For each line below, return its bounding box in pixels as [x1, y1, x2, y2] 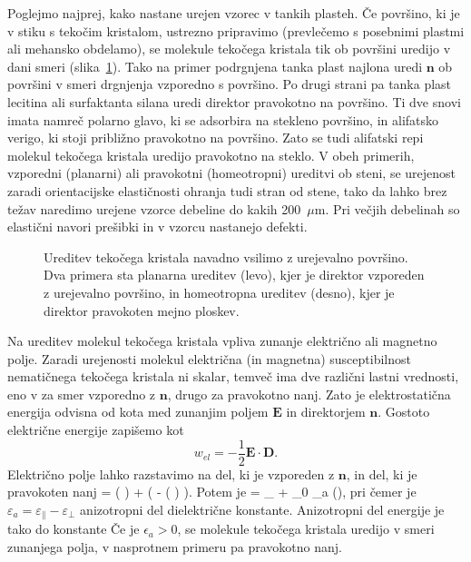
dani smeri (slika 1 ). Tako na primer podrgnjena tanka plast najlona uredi [7, 56, 423, 75]
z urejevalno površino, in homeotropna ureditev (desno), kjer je [44, 282, 395, 301]
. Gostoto [378, 402, 430, 421]
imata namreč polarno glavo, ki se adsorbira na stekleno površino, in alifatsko [7, 110, 439, 129]
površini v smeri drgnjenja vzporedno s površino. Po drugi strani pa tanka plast [7, 74, 452, 94]
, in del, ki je [346, 464, 417, 483]
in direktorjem [286, 402, 366, 421]
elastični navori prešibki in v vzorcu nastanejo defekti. [7, 217, 308, 236]
